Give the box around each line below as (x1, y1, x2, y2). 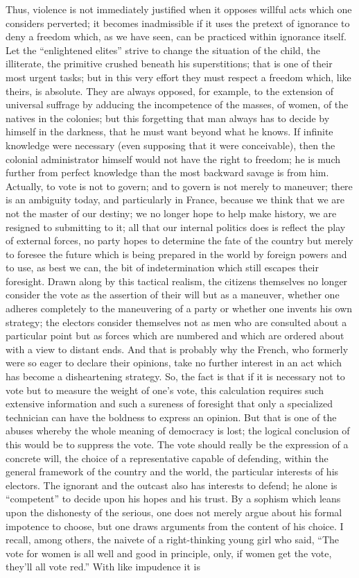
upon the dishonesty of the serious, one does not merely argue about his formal (6, 504, 342, 519)
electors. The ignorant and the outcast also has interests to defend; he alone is (6, 477, 338, 492)
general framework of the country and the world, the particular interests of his (6, 464, 339, 479)
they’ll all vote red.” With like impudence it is (6, 559, 200, 574)
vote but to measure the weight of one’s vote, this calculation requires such (6, 382, 324, 397)
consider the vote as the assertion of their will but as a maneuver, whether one (6, 287, 340, 302)
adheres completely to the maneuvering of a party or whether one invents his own (6, 301, 353, 316)
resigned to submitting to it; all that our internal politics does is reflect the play (6, 219, 346, 234)
